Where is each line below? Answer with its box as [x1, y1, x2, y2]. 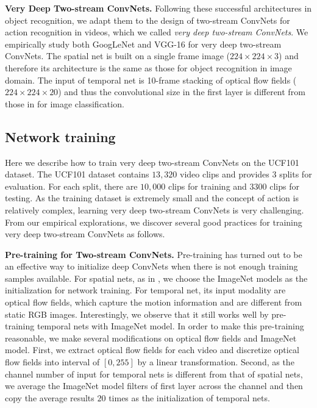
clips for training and [168, 179, 247, 192]
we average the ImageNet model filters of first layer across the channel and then [5, 379, 303, 392]
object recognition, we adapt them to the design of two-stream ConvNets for [5, 13, 290, 26]
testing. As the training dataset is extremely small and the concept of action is [5, 191, 299, 204]
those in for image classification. [5, 97, 124, 110]
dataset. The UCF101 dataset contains [5, 168, 149, 181]
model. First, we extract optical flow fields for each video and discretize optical [5, 343, 299, 356]
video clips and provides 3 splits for [180, 168, 312, 181]
